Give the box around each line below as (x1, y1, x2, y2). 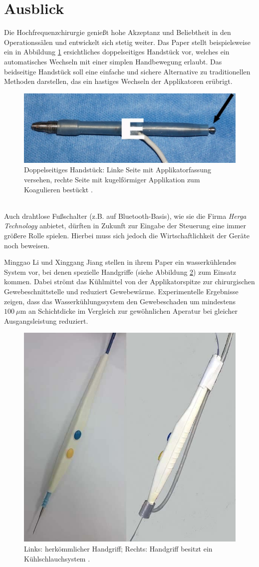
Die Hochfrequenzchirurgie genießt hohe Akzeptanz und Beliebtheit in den (4, 27, 231, 37)
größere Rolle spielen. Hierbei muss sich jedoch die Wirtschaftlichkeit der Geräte (4, 230, 250, 240)
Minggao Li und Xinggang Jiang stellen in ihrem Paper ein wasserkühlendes (4, 257, 237, 267)
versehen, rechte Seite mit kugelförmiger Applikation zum (24, 174, 200, 184)
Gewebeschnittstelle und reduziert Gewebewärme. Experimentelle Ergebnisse (4, 286, 239, 296)
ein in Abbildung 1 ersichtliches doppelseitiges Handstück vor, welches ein (4, 46, 230, 57)
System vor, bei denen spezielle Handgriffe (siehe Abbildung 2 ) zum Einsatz (4, 266, 236, 277)
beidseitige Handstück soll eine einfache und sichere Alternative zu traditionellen (4, 66, 251, 76)
